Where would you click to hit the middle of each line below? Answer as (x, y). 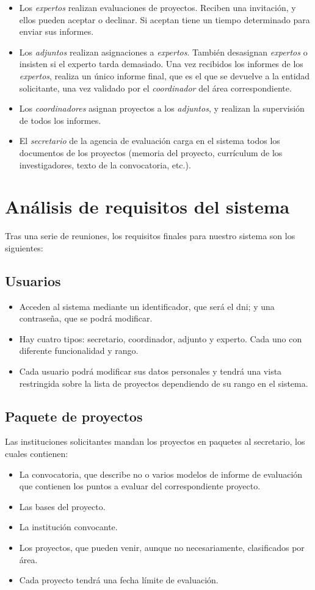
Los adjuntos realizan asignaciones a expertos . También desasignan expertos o (163, 52)
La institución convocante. (68, 527)
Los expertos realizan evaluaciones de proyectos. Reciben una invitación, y (157, 7)
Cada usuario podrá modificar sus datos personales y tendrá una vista (150, 371)
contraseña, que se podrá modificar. (86, 318)
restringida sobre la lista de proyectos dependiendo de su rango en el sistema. (164, 383)
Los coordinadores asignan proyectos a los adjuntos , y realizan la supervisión (162, 108)
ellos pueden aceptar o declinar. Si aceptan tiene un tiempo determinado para (165, 19)
